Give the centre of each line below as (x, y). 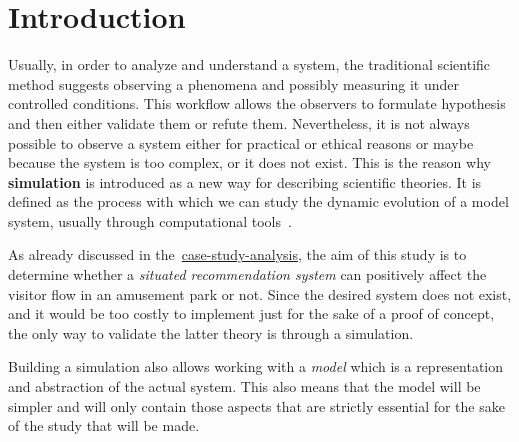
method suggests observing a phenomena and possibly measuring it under (234, 83)
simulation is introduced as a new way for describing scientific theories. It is (245, 181)
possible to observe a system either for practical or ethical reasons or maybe (241, 142)
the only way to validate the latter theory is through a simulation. (211, 332)
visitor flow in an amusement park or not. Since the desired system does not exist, (260, 293)
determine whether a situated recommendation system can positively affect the (247, 274)
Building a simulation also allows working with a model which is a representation (256, 366)
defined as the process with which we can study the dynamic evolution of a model (258, 201)
